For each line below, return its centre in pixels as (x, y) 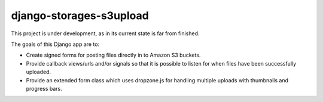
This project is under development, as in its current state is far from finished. (105, 33)
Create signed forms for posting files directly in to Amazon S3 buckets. (113, 55)
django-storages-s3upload (80, 16)
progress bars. (44, 88)
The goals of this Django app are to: (55, 44)
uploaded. (38, 72)
